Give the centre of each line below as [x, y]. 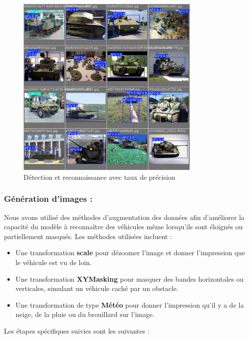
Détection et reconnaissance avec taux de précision [100, 177]
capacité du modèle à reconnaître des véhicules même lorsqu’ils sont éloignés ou [124, 227]
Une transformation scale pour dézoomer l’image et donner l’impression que [130, 253]
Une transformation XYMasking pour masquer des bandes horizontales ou [129, 278]
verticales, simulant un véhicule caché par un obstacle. [97, 288]
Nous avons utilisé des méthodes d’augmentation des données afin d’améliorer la [124, 217]
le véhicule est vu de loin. [54, 262]
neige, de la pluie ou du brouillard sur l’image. [85, 314]
